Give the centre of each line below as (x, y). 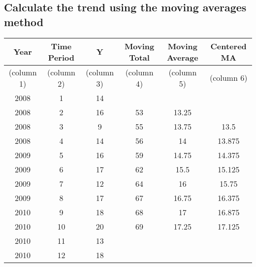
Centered (228, 46)
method (24, 21)
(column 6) (228, 78)
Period (61, 57)
